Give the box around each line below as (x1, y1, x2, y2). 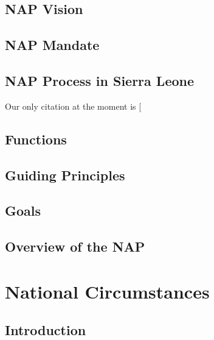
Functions (5, 129, 67, 148)
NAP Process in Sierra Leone (5, 71, 195, 90)
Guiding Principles (5, 165, 125, 184)
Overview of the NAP (5, 237, 145, 256)
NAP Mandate (5, 35, 100, 54)
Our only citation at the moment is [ (5, 99, 142, 112)
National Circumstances (5, 278, 210, 303)
